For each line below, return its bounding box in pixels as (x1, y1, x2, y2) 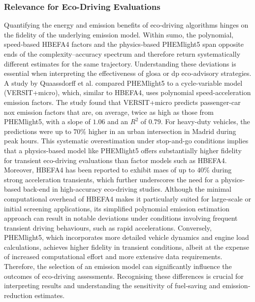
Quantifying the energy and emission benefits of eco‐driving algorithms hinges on (4, 20, 249, 30)
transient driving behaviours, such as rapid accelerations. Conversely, (4, 222, 212, 233)
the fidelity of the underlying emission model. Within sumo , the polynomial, (4, 29, 234, 39)
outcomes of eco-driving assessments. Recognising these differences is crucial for (4, 270, 244, 281)
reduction (4, 290, 32, 300)
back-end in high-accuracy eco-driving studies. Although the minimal (23, 184, 231, 194)
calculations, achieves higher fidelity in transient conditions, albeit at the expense (4, 241, 249, 252)
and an (107, 116, 128, 127)
